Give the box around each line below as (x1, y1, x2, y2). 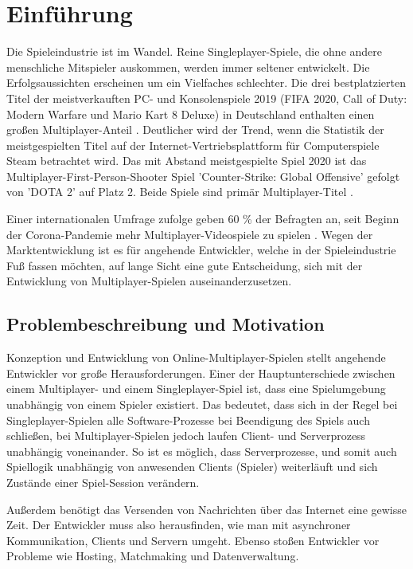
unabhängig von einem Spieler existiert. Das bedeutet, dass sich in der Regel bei (6, 396, 398, 413)
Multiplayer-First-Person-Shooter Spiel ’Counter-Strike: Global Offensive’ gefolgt (6, 167, 400, 184)
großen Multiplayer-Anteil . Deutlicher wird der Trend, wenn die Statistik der (6, 121, 384, 138)
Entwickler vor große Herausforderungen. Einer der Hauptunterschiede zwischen (6, 364, 395, 381)
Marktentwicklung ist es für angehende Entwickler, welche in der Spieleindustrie (6, 241, 396, 258)
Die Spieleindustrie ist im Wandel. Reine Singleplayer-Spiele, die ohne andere (6, 43, 383, 60)
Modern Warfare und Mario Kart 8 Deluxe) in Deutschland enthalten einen (6, 105, 375, 122)
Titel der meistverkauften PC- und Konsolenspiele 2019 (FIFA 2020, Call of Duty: (6, 89, 407, 106)
